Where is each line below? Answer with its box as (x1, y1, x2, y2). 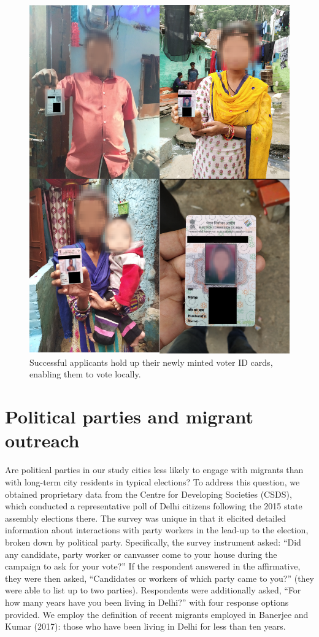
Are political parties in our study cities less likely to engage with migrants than (5, 463, 304, 476)
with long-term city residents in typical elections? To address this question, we (5, 475, 300, 488)
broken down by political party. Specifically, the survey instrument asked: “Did (5, 535, 301, 548)
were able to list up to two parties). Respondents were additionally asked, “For (5, 584, 301, 596)
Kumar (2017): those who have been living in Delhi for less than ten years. (5, 620, 286, 633)
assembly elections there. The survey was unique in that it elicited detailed (5, 511, 286, 524)
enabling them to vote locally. (29, 368, 141, 380)
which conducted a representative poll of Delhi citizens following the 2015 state (5, 500, 302, 512)
